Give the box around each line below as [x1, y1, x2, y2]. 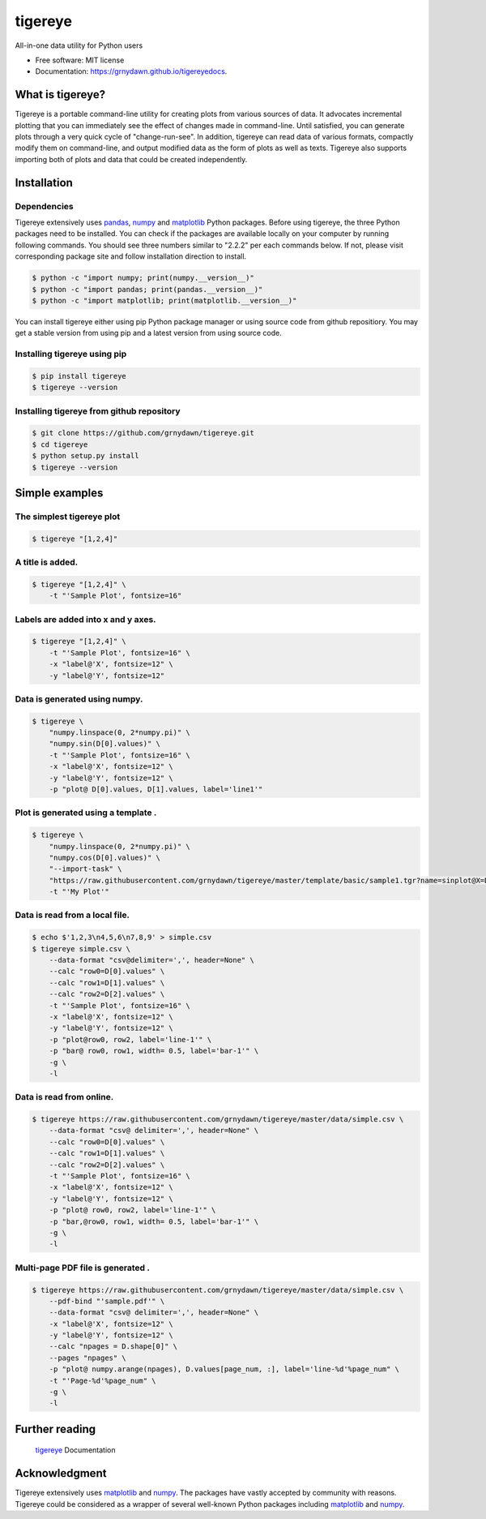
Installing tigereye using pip [15, 349, 127, 360]
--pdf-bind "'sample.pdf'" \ [49, 1296, 165, 1306]
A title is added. [15, 556, 79, 568]
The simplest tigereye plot [15, 511, 121, 522]
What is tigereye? [15, 88, 105, 101]
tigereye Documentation [35, 1445, 116, 1455]
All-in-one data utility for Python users [15, 41, 143, 50]
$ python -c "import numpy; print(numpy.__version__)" [32, 273, 254, 283]
